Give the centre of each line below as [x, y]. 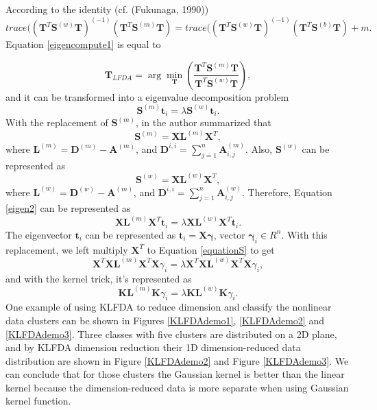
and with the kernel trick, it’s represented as [99, 278]
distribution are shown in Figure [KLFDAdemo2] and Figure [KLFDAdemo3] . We [177, 360]
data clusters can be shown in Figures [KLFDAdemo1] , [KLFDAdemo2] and [165, 320]
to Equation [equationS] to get [211, 249]
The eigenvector [39, 234]
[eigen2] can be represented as [68, 208]
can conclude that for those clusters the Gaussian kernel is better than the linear [175, 374]
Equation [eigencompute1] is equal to [83, 44]
